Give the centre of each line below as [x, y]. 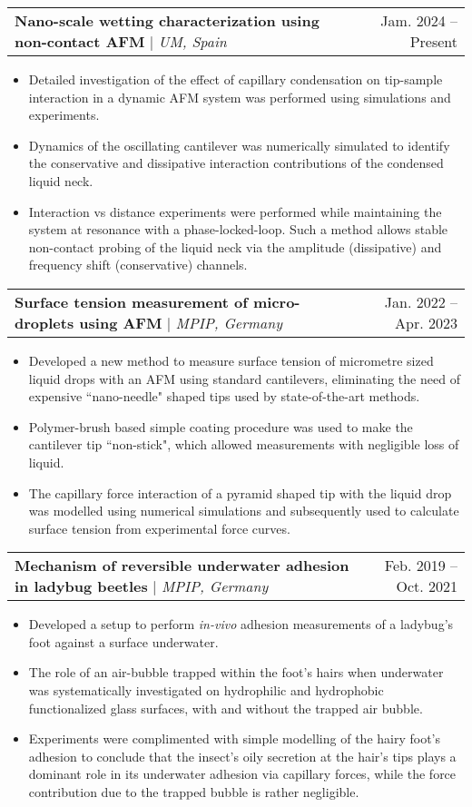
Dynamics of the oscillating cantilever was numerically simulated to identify [239, 145]
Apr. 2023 [426, 322]
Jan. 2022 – [421, 301]
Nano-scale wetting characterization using [167, 20]
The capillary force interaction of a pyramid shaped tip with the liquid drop [240, 492]
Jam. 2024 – [419, 20]
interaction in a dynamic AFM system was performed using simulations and [240, 97]
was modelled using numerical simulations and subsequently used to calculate [244, 511]
